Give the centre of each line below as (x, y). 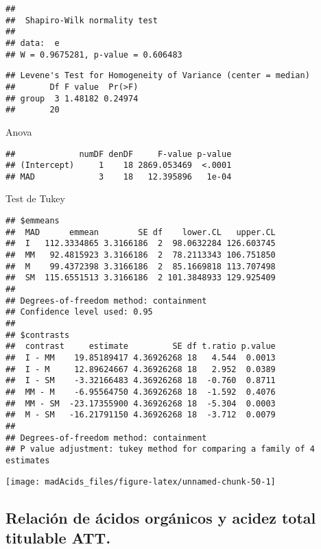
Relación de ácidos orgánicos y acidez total (161, 517)
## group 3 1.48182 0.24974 (72, 98)
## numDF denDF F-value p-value (119, 154)
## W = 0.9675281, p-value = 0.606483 (94, 54)
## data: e (33, 43)
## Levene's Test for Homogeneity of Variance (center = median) (158, 76)
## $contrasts (38, 335)
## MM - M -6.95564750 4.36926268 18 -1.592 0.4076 (141, 392)
